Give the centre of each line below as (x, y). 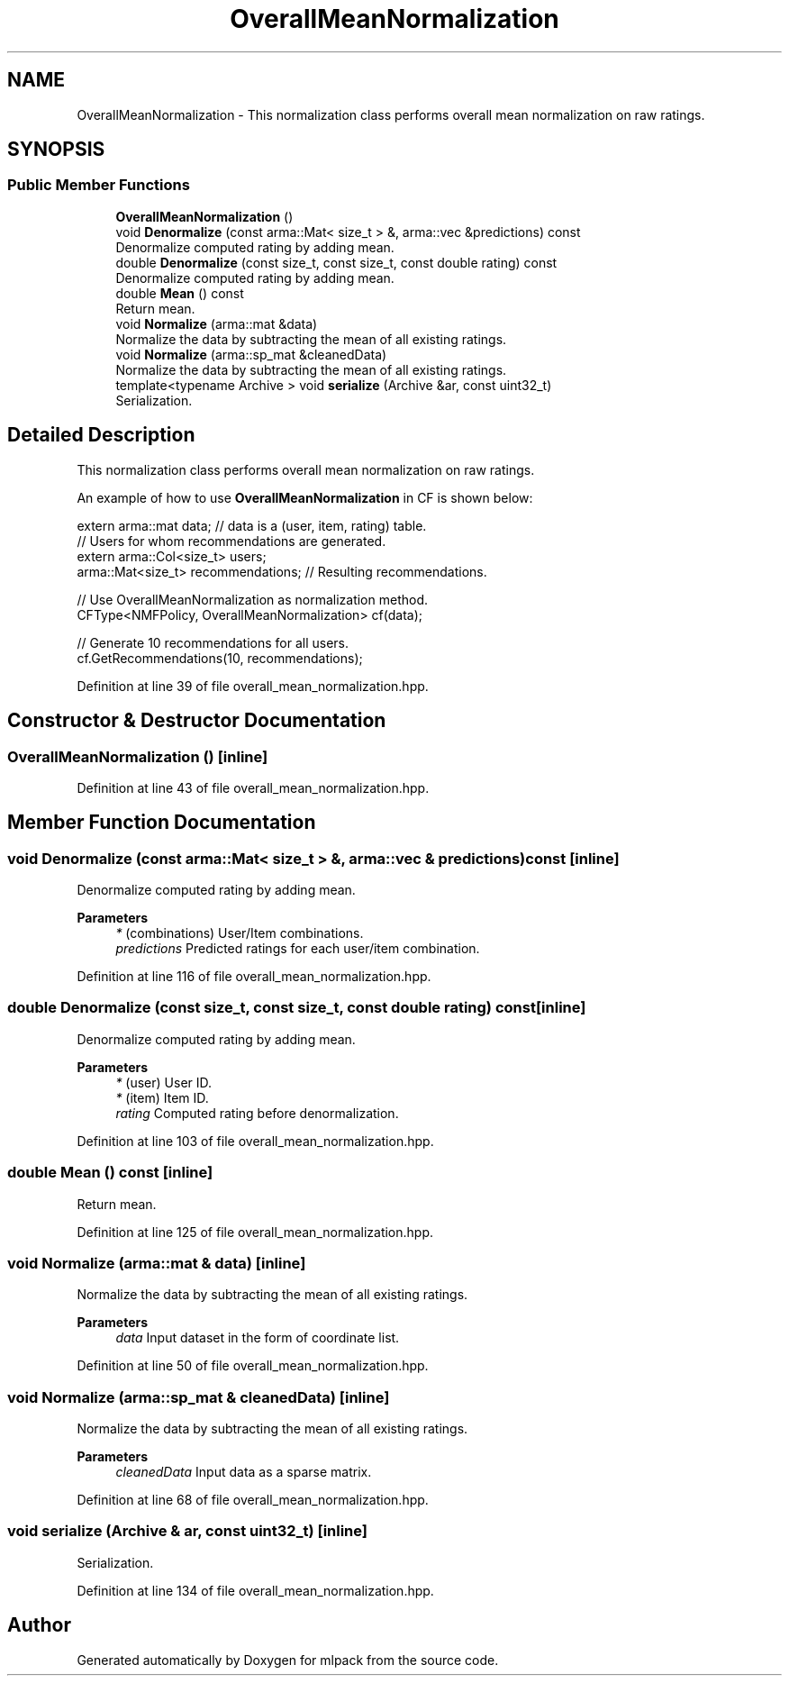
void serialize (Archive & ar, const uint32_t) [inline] (188, 1531)
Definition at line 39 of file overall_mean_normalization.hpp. (253, 686)
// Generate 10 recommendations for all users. (213, 642)
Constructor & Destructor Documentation (197, 721)
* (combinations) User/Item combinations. (240, 933)
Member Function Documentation (162, 823)
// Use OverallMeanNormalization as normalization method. (252, 599)
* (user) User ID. (164, 1082)
